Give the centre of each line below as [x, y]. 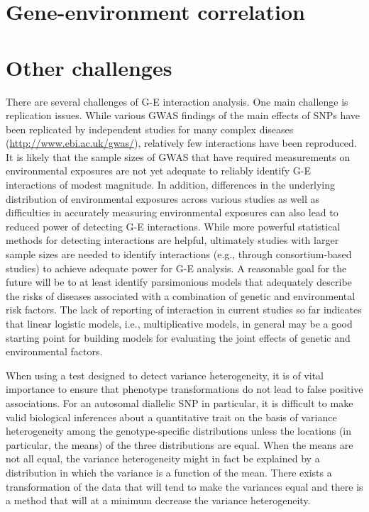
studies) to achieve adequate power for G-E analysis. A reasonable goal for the [176, 268]
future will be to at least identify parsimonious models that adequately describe [179, 282]
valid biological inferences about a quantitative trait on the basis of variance [171, 417]
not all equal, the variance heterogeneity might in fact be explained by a [163, 458]
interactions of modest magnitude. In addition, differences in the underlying [170, 185]
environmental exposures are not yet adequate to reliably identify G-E [158, 171]
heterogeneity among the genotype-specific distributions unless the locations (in [179, 431]
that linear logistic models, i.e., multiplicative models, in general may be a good [179, 323]
